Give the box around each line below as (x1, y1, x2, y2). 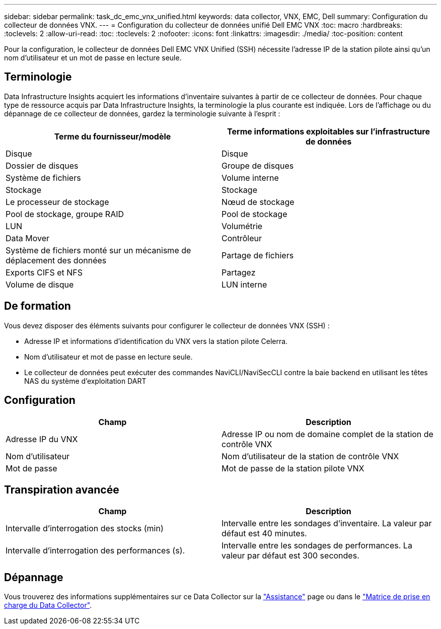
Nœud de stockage (222, 196, 295, 207)
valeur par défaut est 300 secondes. (222, 550, 359, 561)
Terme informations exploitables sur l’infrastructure (227, 126, 430, 136)
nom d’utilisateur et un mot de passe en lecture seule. (4, 53, 182, 62)
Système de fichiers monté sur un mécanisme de (6, 245, 191, 255)
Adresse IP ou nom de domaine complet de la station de (222, 429, 433, 439)
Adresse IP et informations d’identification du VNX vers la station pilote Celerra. (24, 336, 288, 345)
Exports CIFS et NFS (6, 267, 83, 277)
